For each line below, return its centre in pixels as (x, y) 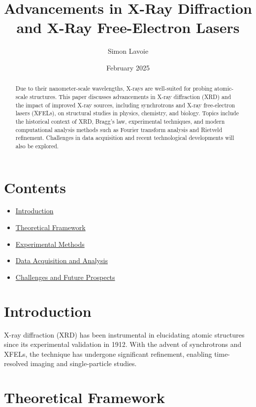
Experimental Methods (50, 244)
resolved (16, 363)
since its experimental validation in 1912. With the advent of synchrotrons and (123, 344)
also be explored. (37, 146)
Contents (35, 187)
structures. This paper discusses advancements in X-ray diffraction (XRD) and (130, 96)
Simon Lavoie (128, 51)
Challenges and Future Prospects (65, 277)
